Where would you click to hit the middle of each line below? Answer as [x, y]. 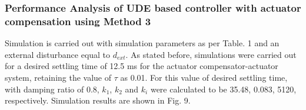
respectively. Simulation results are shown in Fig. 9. [98, 100]
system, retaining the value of [58, 77]
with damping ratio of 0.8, [52, 89]
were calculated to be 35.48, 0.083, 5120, [223, 89]
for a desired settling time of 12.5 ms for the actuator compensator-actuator [142, 66]
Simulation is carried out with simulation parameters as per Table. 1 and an [142, 43]
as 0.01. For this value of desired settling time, [204, 77]
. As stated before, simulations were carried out [211, 54]
